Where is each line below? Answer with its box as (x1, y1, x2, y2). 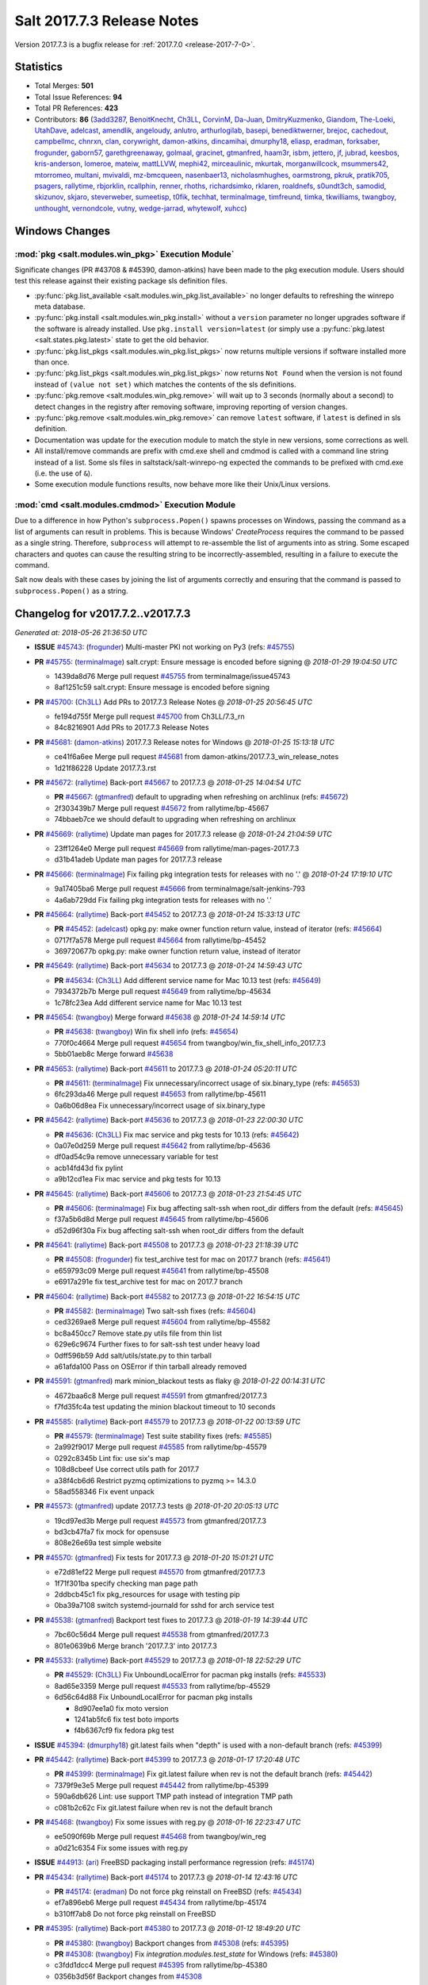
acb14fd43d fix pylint (54, 1163, 124, 1173)
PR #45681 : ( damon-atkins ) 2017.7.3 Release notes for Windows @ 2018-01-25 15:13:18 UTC (34, 737, 334, 746)
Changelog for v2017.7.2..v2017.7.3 (14, 607, 191, 620)
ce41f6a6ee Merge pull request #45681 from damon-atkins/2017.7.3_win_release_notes (54, 752, 339, 761)
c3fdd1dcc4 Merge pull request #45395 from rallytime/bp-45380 (54, 1960, 268, 1970)
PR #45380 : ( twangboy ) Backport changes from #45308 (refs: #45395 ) (54, 1938, 289, 1948)
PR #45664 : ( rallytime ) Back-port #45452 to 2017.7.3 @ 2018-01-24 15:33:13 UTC (34, 909, 300, 919)
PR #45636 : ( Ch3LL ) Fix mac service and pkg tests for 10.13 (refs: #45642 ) (54, 1130, 300, 1139)
